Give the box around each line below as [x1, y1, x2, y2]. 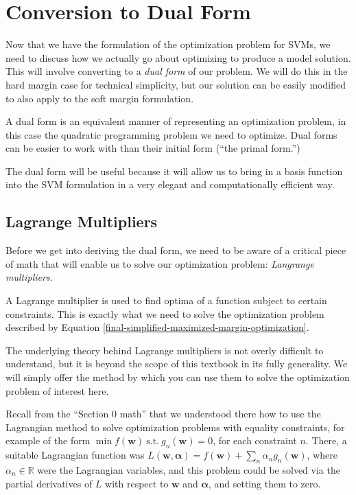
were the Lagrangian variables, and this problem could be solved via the [37, 462, 340, 476]
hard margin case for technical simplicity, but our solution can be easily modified [5, 77, 346, 91]
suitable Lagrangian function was [5, 448, 145, 462]
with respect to [105, 476, 169, 490]
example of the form [5, 433, 91, 448]
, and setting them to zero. [208, 476, 321, 490]
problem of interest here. [5, 383, 109, 398]
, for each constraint [213, 433, 297, 448]
